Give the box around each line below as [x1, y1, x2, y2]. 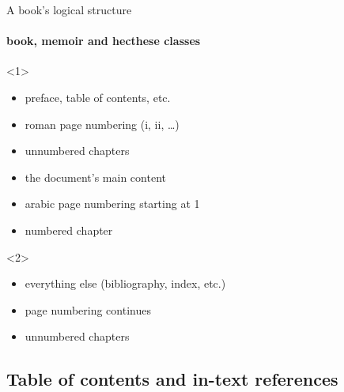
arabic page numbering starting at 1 [25, 195, 200, 212]
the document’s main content [25, 168, 166, 185]
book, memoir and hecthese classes [6, 32, 201, 49]
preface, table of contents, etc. [25, 89, 171, 105]
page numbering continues [25, 301, 151, 318]
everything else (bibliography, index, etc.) [25, 275, 226, 292]
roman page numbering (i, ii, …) [25, 115, 180, 132]
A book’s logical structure [6, 2, 132, 17]
